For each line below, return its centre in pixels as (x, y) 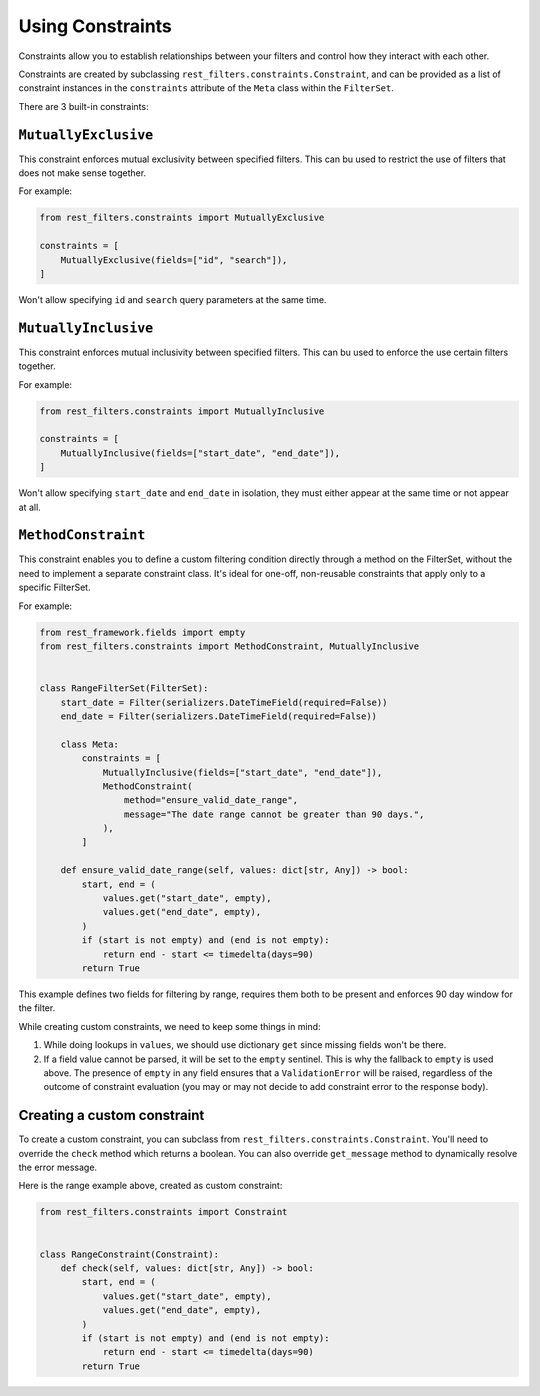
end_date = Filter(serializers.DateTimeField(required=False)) (219, 716)
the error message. (58, 1167)
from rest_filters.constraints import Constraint (163, 1212)
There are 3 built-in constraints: (83, 106)
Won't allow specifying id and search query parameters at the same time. (172, 299)
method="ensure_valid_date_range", (211, 800)
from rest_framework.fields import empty (142, 632)
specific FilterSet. (54, 587)
